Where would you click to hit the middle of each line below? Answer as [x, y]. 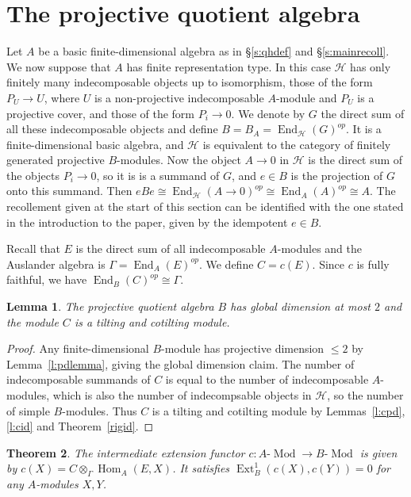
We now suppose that [59, 66]
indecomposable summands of [79, 379]
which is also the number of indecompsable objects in [182, 395]
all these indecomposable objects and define [112, 129]
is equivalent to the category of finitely [297, 144]
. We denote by [268, 113]
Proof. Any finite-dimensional [78, 348]
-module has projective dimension [243, 348]
